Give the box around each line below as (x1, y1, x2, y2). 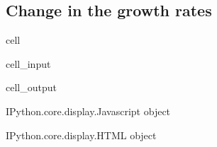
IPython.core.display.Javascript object (6, 103, 171, 118)
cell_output (6, 80, 57, 95)
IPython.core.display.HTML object (6, 127, 157, 142)
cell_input (6, 56, 51, 71)
